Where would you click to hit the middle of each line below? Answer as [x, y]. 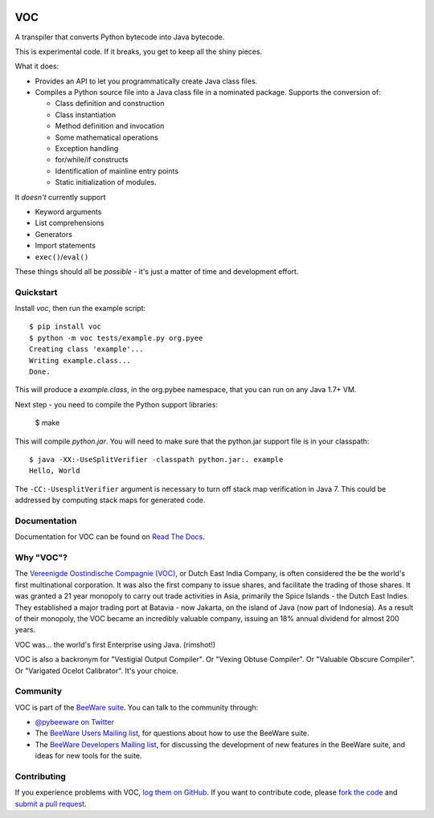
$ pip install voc [66, 327]
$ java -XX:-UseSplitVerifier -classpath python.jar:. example [156, 459]
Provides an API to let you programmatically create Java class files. [146, 81]
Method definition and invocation [110, 126]
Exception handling [87, 149]
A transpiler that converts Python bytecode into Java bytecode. [120, 37]
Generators [53, 234]
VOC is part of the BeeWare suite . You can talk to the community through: [137, 707]
